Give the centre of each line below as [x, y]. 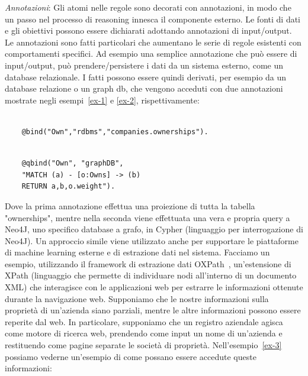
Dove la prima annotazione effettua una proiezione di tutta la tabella [130, 205]
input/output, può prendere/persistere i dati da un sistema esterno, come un [144, 65]
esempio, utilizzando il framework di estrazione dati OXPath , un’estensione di [148, 263]
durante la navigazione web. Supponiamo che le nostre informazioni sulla [137, 298]
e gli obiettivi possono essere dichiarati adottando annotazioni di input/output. [148, 30]
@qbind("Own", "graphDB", [73, 163]
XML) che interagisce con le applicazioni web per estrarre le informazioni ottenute [154, 287]
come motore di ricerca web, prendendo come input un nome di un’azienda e [144, 333]
